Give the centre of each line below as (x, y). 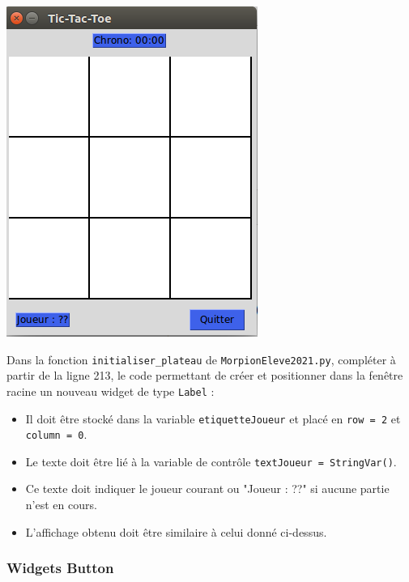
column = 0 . (56, 434)
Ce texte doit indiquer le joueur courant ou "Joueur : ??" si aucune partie (207, 489)
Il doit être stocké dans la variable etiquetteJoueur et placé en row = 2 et (213, 418)
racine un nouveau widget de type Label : (111, 391)
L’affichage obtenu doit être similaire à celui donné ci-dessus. (176, 531)
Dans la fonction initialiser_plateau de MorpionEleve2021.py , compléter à (201, 359)
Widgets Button (60, 568)
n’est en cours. (61, 505)
